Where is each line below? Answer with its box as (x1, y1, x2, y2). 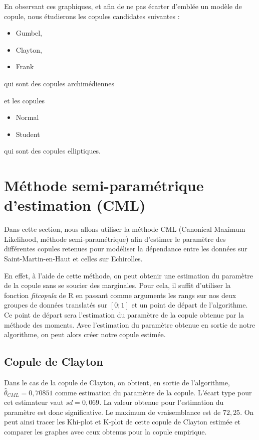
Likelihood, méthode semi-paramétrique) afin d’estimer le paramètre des (4, 233, 226, 244)
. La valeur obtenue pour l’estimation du (99, 397, 224, 407)
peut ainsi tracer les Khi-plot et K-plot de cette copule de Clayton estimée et (4, 416, 240, 427)
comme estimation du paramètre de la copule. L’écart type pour (55, 387, 252, 397)
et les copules (4, 95, 45, 105)
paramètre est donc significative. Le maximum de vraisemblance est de (4, 406, 221, 417)
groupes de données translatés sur (4, 300, 108, 310)
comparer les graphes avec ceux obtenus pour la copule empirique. (4, 426, 207, 436)
